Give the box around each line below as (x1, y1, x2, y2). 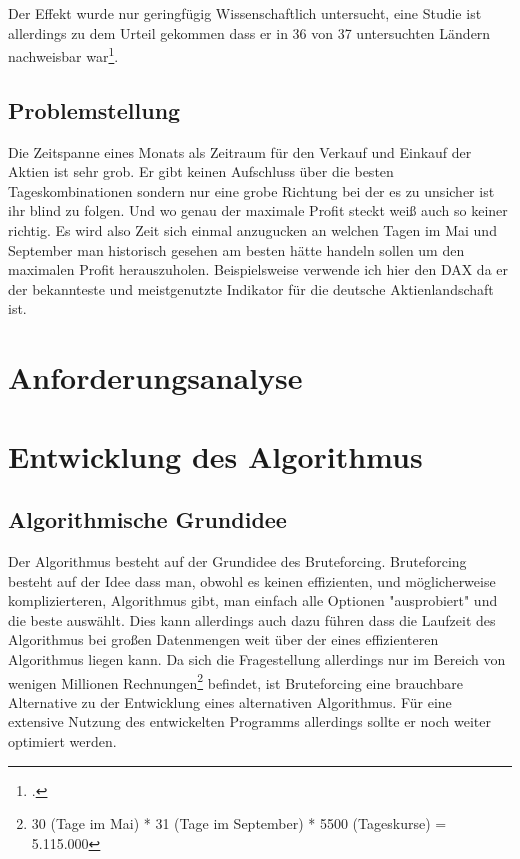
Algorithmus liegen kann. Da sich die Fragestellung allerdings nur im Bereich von (8, 648, 506, 669)
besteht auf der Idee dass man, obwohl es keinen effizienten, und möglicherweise (8, 570, 496, 591)
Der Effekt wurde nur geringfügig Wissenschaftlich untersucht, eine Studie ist (8, 3, 482, 23)
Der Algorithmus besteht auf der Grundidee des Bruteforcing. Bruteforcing (8, 550, 467, 571)
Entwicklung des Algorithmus (8, 435, 423, 476)
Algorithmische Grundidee (8, 504, 287, 535)
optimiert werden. (8, 730, 117, 751)
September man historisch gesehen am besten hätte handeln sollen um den (8, 239, 465, 260)
